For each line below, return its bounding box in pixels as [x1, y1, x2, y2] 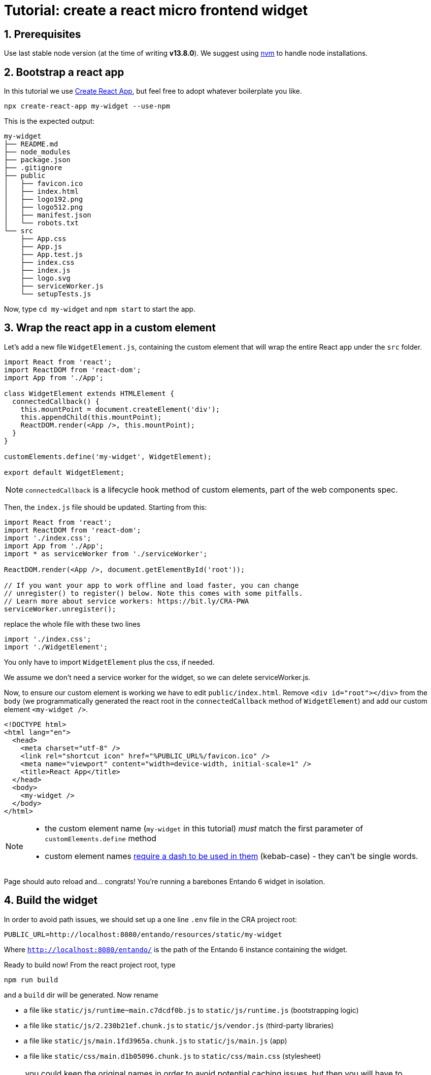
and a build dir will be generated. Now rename [4, 990, 159, 999]
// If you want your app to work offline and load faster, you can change [4, 581, 299, 589]
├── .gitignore [4, 164, 63, 172]
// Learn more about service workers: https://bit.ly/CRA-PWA [4, 597, 249, 605]
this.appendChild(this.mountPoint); [20, 413, 162, 421]
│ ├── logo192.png [4, 195, 83, 204]
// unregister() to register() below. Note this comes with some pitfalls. [4, 589, 303, 597]
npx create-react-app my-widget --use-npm [4, 102, 170, 110]
